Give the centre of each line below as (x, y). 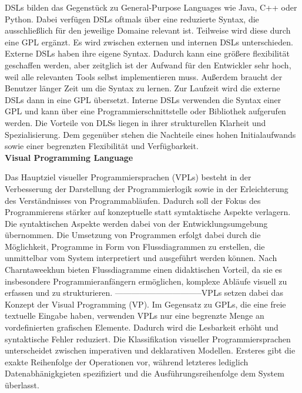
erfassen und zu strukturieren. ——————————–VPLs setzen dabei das (144, 293)
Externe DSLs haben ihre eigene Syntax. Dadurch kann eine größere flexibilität (147, 53)
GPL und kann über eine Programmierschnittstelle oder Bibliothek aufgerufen (145, 111)
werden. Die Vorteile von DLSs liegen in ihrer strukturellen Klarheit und (135, 122)
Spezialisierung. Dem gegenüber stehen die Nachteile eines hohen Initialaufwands (150, 134)
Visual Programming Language (69, 157)
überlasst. (22, 385)
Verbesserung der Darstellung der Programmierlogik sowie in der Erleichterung (147, 188)
